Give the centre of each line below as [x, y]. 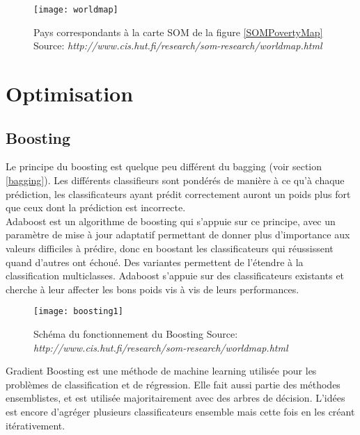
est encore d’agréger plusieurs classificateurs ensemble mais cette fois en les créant [180, 411]
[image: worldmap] [76, 10]
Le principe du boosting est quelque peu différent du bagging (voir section [164, 166]
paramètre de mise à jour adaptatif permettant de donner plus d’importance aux [178, 235]
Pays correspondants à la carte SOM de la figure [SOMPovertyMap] [178, 32]
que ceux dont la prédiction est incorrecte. [96, 207]
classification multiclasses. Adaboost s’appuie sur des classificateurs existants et [175, 276]
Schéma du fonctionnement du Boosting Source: [136, 334]
